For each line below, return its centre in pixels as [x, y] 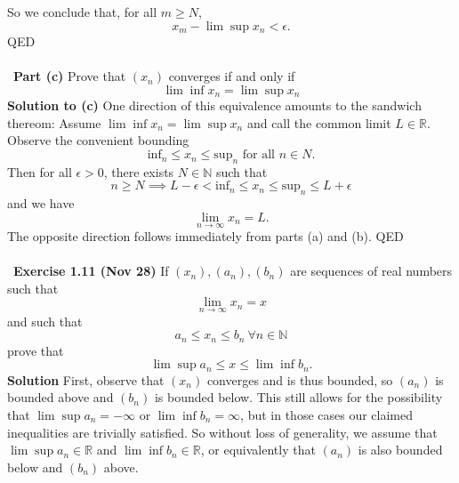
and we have [41, 203]
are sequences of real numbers [371, 271]
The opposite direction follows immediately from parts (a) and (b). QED [205, 236]
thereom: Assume [54, 122]
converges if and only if [232, 76]
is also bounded [400, 450]
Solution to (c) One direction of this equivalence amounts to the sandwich [214, 105]
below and [35, 467]
